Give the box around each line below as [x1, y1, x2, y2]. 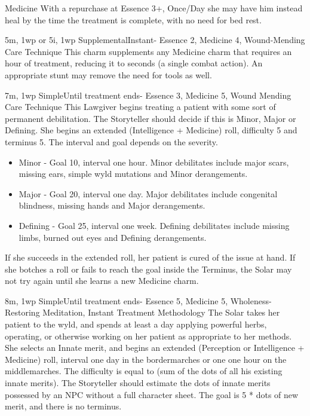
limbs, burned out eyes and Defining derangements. [19, 231, 207, 243]
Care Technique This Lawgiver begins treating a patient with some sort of [5, 100, 276, 113]
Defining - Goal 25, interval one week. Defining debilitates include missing [19, 219, 290, 231]
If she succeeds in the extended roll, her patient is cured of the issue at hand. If [5, 251, 296, 264]
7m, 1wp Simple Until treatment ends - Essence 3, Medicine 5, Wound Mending [5, 88, 291, 101]
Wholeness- [230, 294, 272, 307]
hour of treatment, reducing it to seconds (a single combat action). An [5, 57, 263, 69]
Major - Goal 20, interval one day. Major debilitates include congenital [19, 187, 278, 200]
